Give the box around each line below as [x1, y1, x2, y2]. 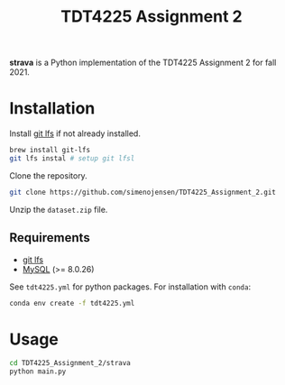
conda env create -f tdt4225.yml [9, 298, 135, 307]
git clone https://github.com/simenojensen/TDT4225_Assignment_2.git [9, 188, 277, 197]
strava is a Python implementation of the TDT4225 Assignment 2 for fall [9, 57, 277, 69]
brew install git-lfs [9, 146, 91, 155]
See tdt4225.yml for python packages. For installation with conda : [9, 281, 251, 292]
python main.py [9, 367, 67, 376]
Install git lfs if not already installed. [9, 128, 142, 139]
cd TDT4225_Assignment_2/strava [9, 359, 131, 368]
